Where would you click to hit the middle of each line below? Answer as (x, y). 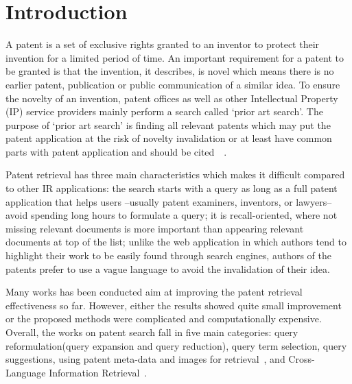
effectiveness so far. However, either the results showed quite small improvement (174, 305)
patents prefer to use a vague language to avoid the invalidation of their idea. (168, 268)
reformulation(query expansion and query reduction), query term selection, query (176, 345)
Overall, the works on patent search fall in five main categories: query (152, 332)
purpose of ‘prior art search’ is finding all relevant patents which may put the (168, 124)
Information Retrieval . (98, 372)
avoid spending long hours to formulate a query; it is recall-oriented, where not (172, 215)
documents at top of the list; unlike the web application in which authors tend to (176, 242)
